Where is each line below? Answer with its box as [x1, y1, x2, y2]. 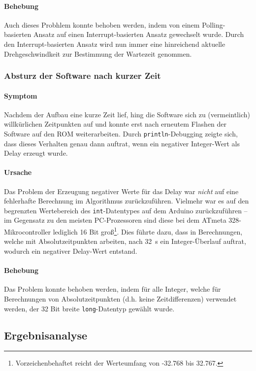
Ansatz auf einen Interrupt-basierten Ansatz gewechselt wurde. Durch [33, 29, 244, 39]
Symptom [4, 90, 37, 101]
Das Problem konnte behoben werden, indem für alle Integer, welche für [4, 284, 221, 294]
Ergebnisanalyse [4, 327, 87, 342]
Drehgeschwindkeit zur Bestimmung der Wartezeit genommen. [4, 48, 192, 59]
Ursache [4, 167, 32, 177]
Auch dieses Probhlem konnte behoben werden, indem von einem [4, 19, 200, 30]
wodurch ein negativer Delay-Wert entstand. [4, 245, 137, 256]
